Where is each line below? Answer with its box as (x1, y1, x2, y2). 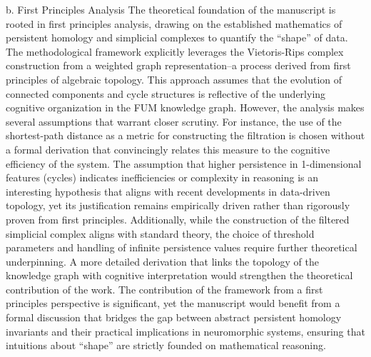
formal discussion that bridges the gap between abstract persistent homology (6, 310, 342, 325)
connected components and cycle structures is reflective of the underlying (6, 86, 326, 101)
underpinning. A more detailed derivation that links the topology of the (6, 253, 319, 268)
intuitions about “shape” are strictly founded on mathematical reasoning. (6, 338, 326, 353)
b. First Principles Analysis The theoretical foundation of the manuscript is (6, 2, 336, 16)
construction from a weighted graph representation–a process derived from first (6, 58, 351, 73)
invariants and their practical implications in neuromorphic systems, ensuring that (6, 323, 365, 338)
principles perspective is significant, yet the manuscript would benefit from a (6, 296, 340, 311)
